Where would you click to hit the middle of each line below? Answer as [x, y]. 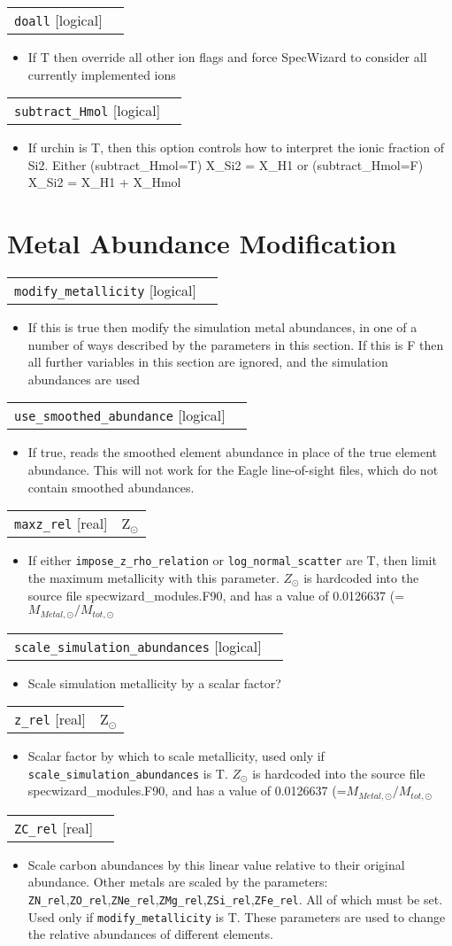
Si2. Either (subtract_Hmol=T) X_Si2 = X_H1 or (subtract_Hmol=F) [226, 164]
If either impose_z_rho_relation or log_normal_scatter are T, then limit [232, 560]
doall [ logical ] [58, 20]
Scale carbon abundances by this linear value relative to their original [216, 864]
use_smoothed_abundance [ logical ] [120, 415]
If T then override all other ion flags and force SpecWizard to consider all [227, 57]
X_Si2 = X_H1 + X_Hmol [104, 182]
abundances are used [84, 379]
